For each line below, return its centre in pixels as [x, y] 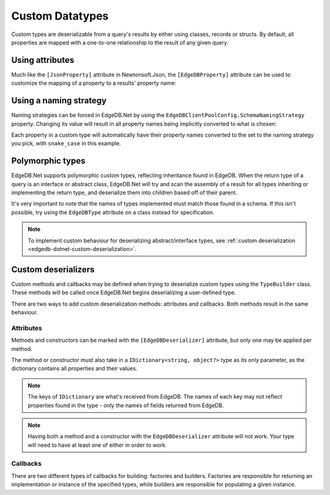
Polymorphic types [48, 161]
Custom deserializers [53, 269]
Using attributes [43, 60]
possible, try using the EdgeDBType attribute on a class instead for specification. [113, 212]
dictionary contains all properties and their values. [74, 369]
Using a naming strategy [59, 101]
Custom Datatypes [60, 16]
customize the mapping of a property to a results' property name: [94, 83]
